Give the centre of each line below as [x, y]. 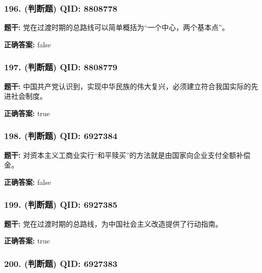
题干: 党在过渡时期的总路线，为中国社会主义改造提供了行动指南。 [113, 223]
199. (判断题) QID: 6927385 [61, 204]
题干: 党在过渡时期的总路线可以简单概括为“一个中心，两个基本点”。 [117, 27]
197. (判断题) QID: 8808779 [61, 67]
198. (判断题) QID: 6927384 [61, 136]
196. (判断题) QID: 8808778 [61, 8]
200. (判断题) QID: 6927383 [61, 263]
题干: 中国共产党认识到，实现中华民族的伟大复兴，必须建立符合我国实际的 [128, 86]
